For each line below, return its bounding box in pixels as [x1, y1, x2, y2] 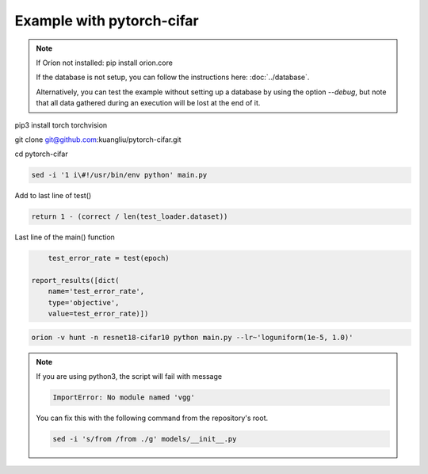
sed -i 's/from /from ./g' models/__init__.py [52, 434, 237, 444]
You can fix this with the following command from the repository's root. [36, 413, 269, 423]
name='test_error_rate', [48, 287, 145, 296]
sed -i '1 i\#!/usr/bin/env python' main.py [31, 170, 208, 180]
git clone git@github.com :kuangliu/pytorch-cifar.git [14, 135, 182, 144]
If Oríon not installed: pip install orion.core [36, 58, 174, 67]
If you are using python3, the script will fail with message [36, 372, 222, 381]
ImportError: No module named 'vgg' [52, 393, 196, 402]
